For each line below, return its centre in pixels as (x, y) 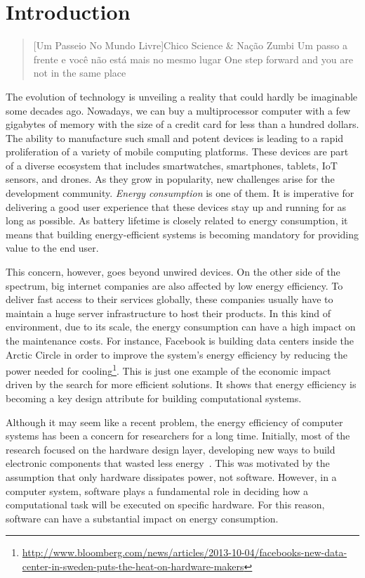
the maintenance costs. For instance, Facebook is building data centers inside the (180, 340)
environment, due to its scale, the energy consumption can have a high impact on (181, 327)
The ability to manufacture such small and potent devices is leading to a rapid (175, 137)
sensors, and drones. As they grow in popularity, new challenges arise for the (170, 179)
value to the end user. (52, 248)
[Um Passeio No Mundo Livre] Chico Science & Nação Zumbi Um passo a (190, 45)
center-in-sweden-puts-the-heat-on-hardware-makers (133, 566)
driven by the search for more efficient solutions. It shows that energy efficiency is (181, 384)
